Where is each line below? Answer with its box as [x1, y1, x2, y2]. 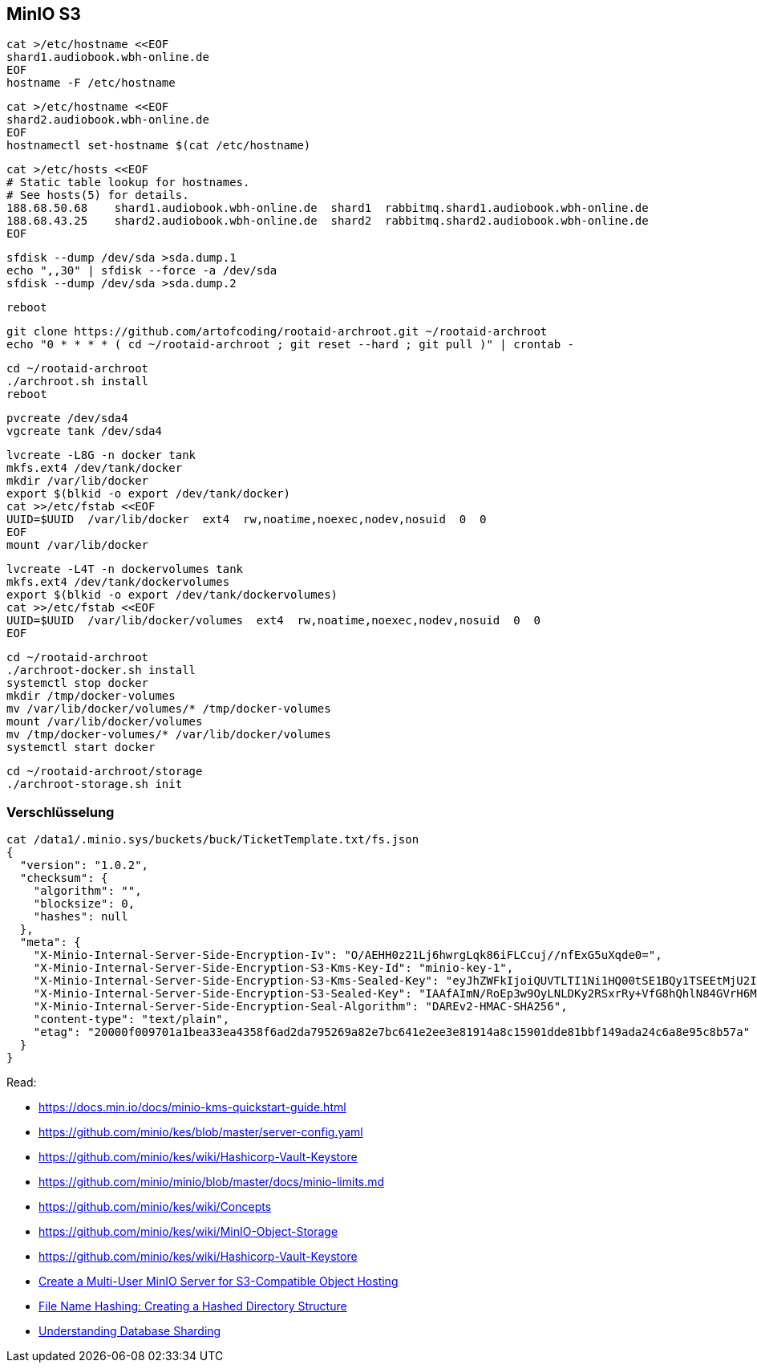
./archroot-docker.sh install [6, 664, 196, 677]
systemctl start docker [6, 741, 156, 754]
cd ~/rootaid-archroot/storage [6, 765, 203, 778]
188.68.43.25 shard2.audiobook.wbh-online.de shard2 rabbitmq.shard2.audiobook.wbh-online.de [6, 214, 649, 228]
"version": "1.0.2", [19, 859, 149, 872]
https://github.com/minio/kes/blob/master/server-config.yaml [38, 1125, 363, 1139]
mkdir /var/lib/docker [6, 474, 149, 488]
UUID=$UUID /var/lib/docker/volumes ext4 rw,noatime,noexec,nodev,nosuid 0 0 [6, 614, 540, 628]
